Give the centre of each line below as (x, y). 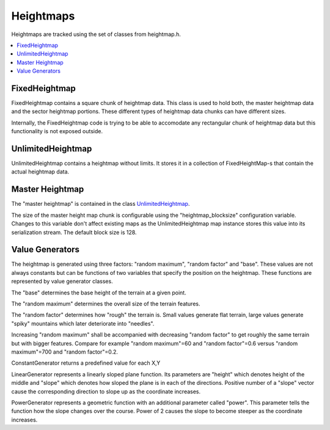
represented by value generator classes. (62, 282)
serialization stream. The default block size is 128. (74, 232)
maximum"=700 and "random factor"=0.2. (65, 352)
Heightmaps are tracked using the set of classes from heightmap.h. (96, 34)
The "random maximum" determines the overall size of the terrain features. (106, 304)
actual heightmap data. (40, 172)
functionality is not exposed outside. (57, 131)
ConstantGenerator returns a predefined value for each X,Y (86, 363)
